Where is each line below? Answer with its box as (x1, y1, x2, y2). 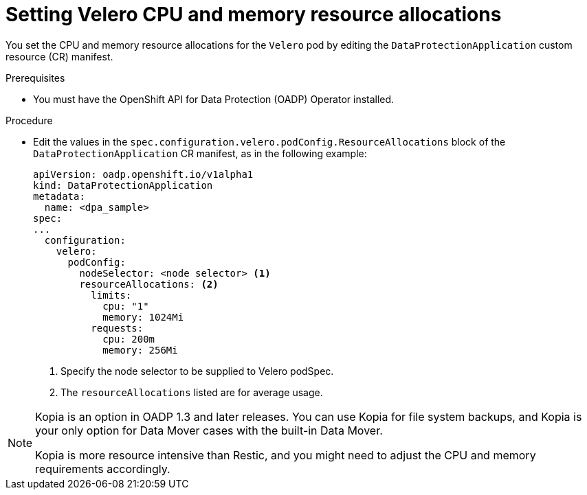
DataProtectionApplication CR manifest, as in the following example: (33, 147, 367, 159)
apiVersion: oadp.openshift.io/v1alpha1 (33, 168, 254, 180)
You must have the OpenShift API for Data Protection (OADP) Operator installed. (33, 93, 395, 105)
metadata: (33, 190, 85, 202)
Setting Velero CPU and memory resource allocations (5, 3, 502, 26)
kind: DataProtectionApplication (33, 179, 213, 191)
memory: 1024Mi (102, 311, 184, 323)
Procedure (5, 114, 53, 126)
